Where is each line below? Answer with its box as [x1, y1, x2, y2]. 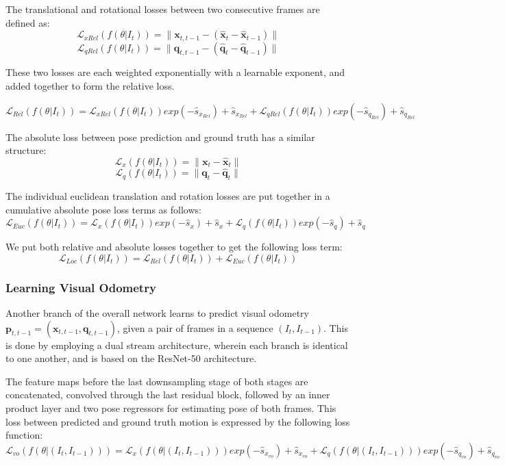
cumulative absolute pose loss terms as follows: [5, 202, 201, 216]
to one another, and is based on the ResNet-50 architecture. [5, 351, 257, 365]
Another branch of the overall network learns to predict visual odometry [5, 306, 310, 320]
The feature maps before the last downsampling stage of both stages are [5, 374, 308, 388]
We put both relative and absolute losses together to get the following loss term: [5, 240, 343, 254]
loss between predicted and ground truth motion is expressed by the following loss [5, 414, 350, 428]
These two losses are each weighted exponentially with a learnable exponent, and [5, 65, 345, 79]
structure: [5, 143, 47, 157]
